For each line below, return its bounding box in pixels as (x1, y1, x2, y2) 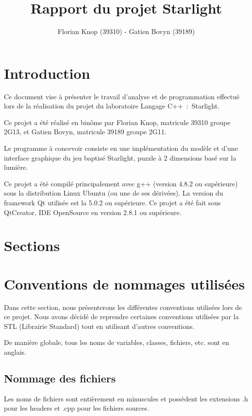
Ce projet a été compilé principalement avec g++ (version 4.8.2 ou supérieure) (4, 178, 238, 188)
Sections (4, 235, 60, 255)
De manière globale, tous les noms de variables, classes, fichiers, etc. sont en (4, 337, 229, 347)
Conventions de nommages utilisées (4, 273, 245, 293)
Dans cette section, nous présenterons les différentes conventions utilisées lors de (4, 302, 242, 312)
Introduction (4, 63, 90, 83)
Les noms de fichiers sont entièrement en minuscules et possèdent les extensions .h (4, 393, 248, 403)
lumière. (4, 162, 28, 172)
